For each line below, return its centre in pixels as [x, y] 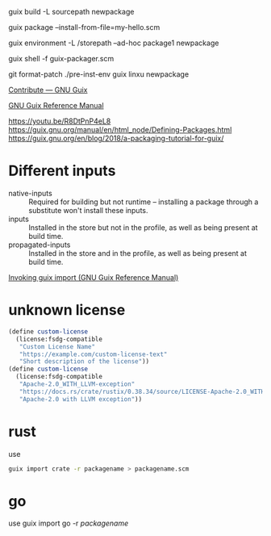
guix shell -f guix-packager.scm [61, 59]
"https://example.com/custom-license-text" [93, 354]
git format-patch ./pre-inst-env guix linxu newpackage [99, 74]
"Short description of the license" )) [84, 362]
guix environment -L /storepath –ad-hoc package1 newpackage [114, 43]
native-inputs [30, 193]
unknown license [67, 310]
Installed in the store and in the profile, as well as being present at [138, 253]
